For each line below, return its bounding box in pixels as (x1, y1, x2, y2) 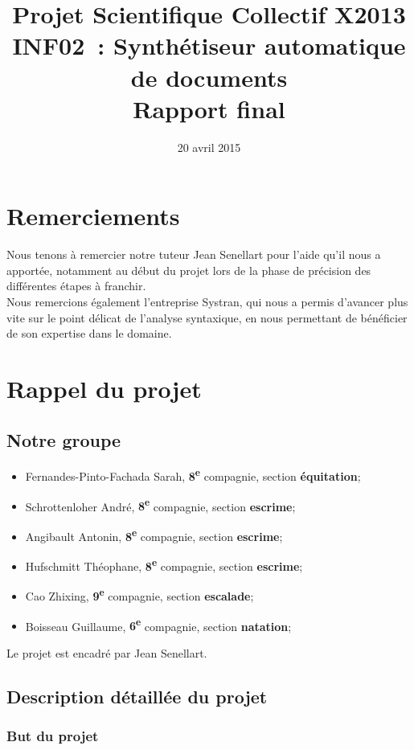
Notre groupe (6, 427, 121, 452)
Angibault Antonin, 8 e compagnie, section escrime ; (25, 525, 283, 544)
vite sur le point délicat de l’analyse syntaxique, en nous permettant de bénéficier (6, 309, 408, 326)
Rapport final (133, 92, 285, 125)
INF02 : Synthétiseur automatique (12, 29, 406, 62)
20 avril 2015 (177, 138, 241, 155)
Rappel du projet (6, 371, 202, 404)
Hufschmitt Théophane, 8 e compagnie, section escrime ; (25, 555, 303, 574)
